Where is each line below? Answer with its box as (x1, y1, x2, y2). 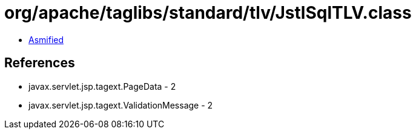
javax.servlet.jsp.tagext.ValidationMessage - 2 (28, 99, 213, 110)
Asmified (28, 34, 64, 45)
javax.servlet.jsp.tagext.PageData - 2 (28, 81, 176, 92)
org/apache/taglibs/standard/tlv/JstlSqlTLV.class (4, 2, 412, 23)
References (4, 55, 75, 71)
